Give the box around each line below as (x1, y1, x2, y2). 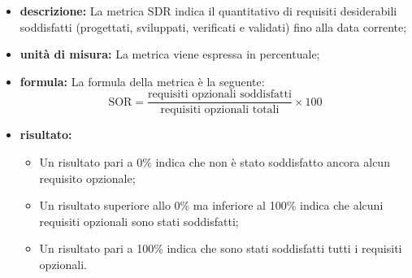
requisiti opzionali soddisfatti (148, 89, 292, 101)
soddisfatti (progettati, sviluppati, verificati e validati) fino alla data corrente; (20, 18, 407, 35)
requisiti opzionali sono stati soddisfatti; (39, 212, 239, 229)
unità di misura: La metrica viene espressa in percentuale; (20, 46, 320, 63)
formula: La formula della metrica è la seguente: (20, 72, 265, 89)
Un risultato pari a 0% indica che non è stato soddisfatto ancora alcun (39, 154, 390, 171)
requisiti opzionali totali (160, 104, 280, 116)
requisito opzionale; (39, 169, 136, 186)
